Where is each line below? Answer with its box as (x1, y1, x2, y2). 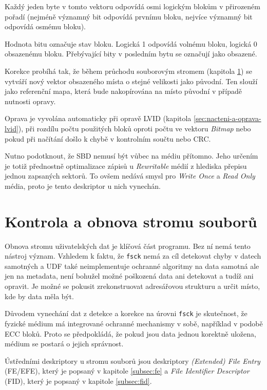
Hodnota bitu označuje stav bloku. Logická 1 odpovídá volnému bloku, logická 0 (5, 38, 257, 49)
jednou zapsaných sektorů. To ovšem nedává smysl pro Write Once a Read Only (5, 170, 255, 181)
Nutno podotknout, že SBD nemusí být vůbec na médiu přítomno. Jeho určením (5, 150, 258, 161)
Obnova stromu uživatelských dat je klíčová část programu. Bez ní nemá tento (5, 240, 251, 251)
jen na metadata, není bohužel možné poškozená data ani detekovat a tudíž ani (5, 270, 254, 281)
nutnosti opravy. (5, 95, 56, 106)
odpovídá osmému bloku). (5, 21, 86, 32)
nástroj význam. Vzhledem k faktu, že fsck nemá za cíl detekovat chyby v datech (5, 250, 261, 261)
